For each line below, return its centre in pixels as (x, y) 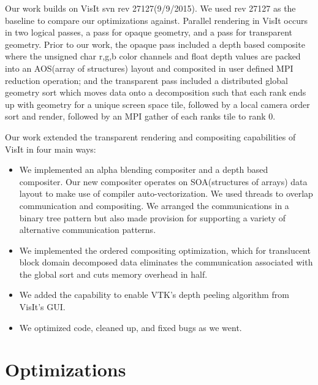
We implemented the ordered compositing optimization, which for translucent (165, 250)
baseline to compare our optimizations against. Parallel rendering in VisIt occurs (156, 20)
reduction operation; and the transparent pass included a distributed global (146, 80)
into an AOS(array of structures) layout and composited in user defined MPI (149, 68)
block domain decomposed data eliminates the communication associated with (166, 262)
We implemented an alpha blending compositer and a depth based (144, 170)
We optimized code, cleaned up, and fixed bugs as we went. (131, 327)
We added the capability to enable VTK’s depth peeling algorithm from (154, 295)
